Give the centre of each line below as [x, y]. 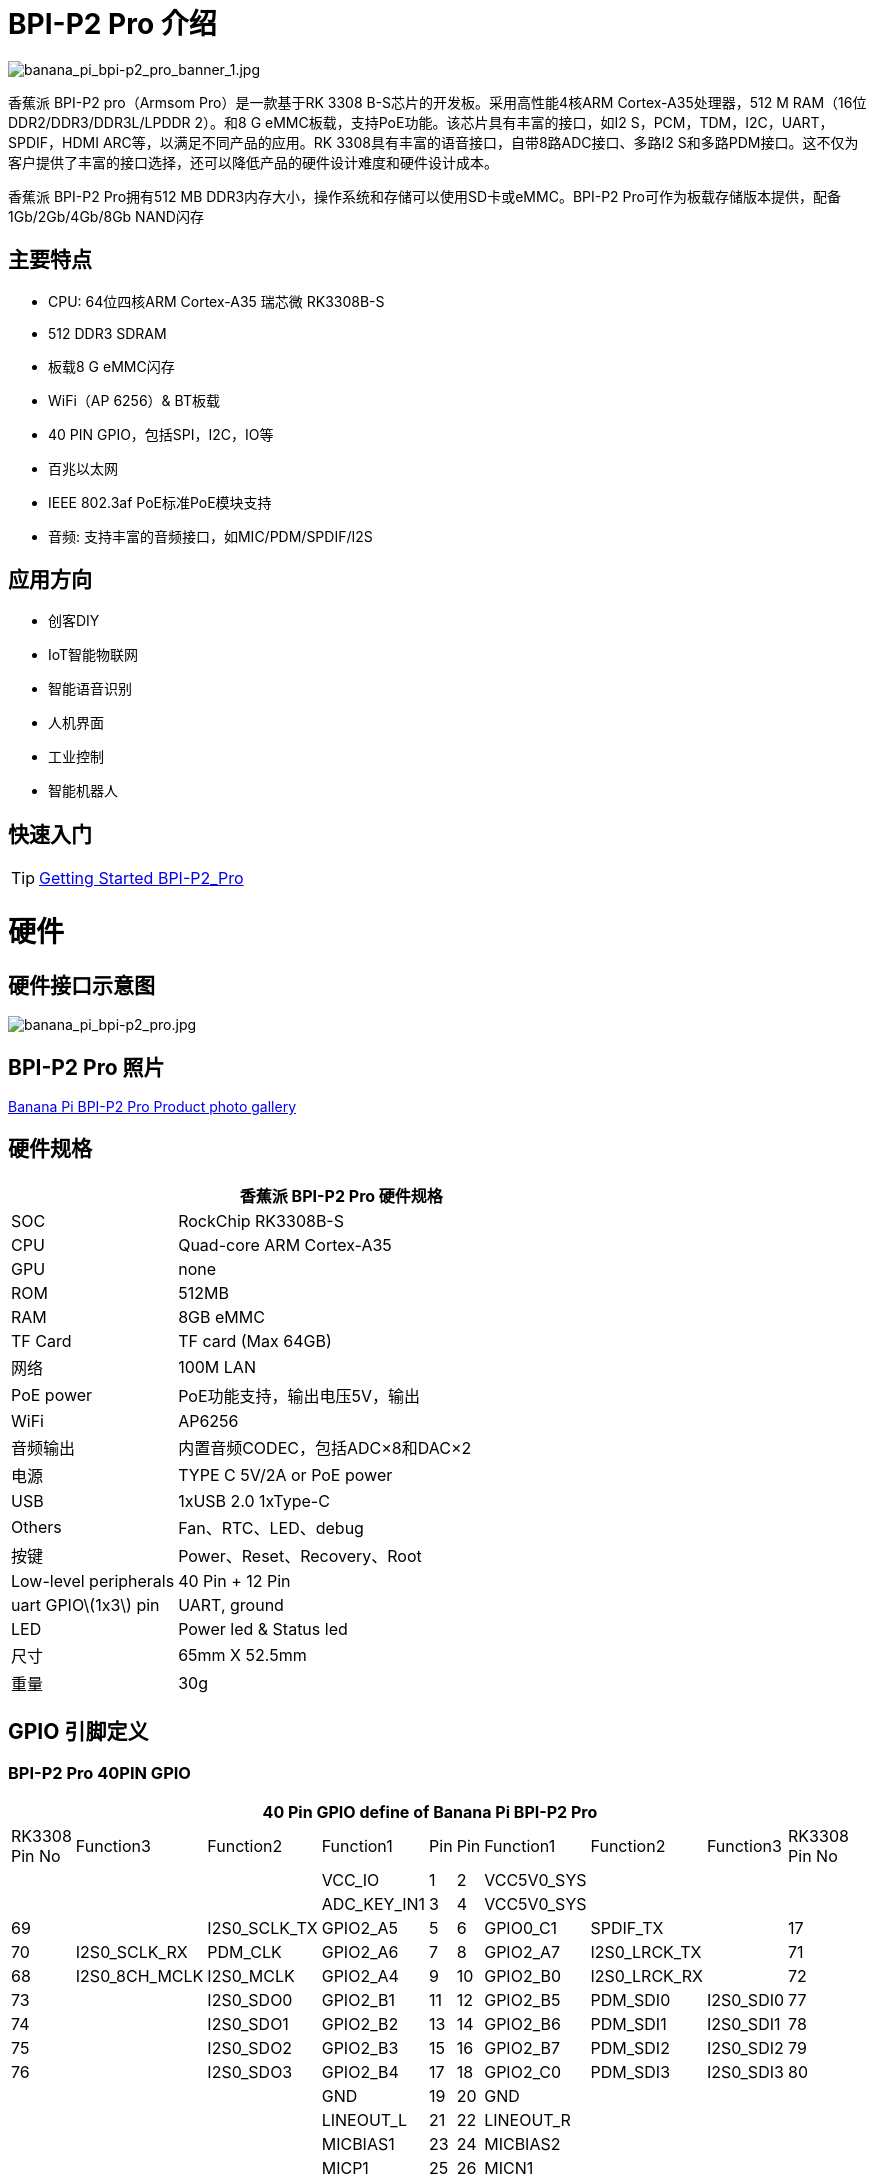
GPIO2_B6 [522, 2024]
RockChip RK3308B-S [261, 1220]
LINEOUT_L [364, 2120]
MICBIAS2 [522, 2144]
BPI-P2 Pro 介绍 [112, 24]
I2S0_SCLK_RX [131, 1952]
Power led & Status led [263, 1628]
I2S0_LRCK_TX [646, 1952]
